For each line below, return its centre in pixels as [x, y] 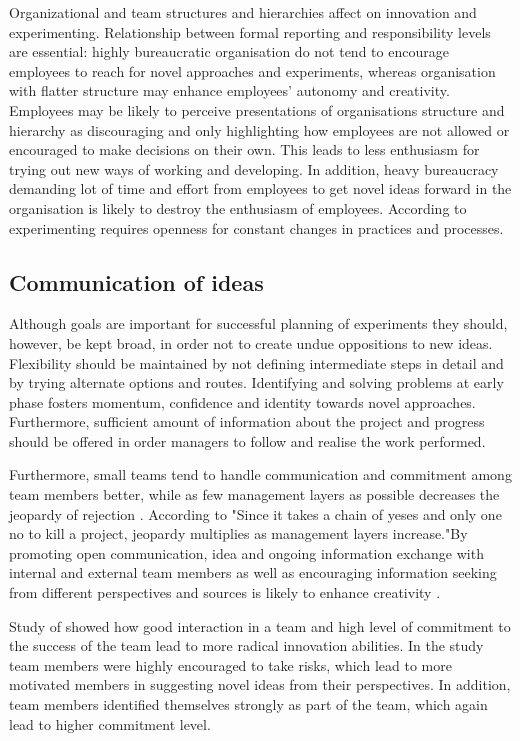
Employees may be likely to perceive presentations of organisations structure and [257, 109]
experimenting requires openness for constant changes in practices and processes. [256, 227]
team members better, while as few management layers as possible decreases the [254, 494]
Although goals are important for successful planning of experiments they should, [258, 323]
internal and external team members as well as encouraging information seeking [253, 572]
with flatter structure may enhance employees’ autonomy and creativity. [229, 90]
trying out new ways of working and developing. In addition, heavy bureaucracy [254, 168]
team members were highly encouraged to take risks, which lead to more [230, 664]
